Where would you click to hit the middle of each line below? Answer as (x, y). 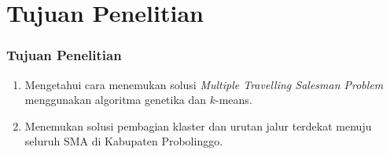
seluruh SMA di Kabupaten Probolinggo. (124, 141)
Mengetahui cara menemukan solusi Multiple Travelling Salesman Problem (204, 84)
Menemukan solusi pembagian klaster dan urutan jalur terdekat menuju (198, 125)
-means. (234, 100)
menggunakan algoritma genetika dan (116, 100)
